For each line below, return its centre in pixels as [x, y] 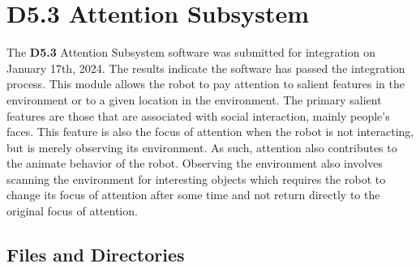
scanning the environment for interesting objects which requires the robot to [196, 179]
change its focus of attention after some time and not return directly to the [193, 195]
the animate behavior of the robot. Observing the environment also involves [195, 163]
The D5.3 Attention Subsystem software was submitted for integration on [191, 52]
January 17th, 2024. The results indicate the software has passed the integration [206, 68]
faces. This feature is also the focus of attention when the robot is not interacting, [210, 132]
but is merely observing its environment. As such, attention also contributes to [202, 147]
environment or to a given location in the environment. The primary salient [194, 99]
